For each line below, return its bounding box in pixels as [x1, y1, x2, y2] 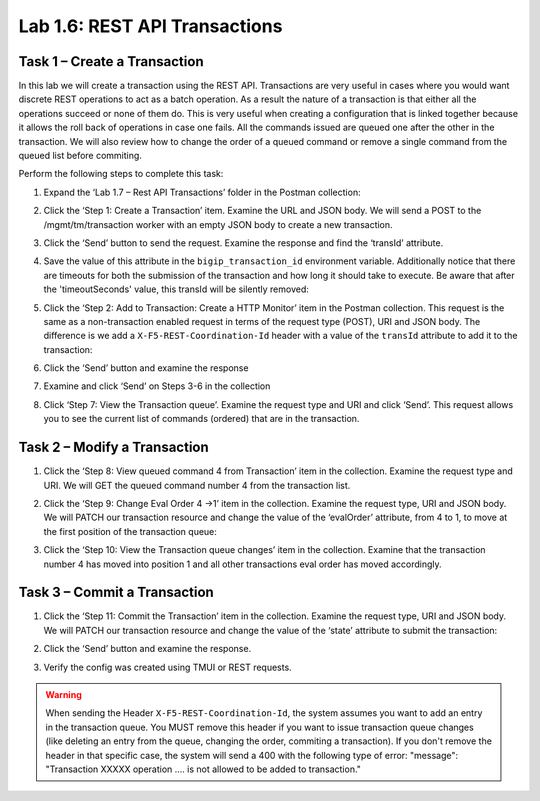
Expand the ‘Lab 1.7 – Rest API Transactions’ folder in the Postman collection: [43, 186, 361, 198]
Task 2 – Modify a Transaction [18, 439, 209, 456]
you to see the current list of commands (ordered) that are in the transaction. [43, 413, 360, 425]
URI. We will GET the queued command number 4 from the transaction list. [43, 479, 351, 491]
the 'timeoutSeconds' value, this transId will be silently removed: [43, 283, 310, 295]
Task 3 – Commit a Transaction [18, 584, 214, 601]
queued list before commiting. [18, 150, 142, 162]
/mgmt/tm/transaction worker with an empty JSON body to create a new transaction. [43, 218, 394, 230]
